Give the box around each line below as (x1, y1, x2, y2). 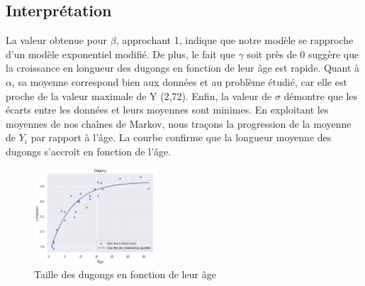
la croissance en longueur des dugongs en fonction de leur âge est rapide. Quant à (6, 60, 360, 75)
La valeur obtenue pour (6, 33, 108, 48)
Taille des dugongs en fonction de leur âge (34, 266, 216, 281)
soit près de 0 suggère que (247, 46, 359, 61)
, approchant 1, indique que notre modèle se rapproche (116, 33, 354, 48)
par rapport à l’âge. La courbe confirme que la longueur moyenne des (30, 130, 332, 145)
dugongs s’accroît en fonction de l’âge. (6, 143, 172, 158)
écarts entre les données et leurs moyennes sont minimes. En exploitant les (6, 102, 329, 117)
